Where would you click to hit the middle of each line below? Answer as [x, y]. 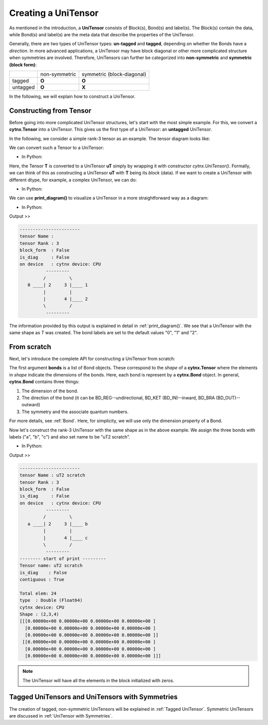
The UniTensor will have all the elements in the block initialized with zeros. [99, 680]
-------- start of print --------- [63, 558]
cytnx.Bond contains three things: [44, 382]
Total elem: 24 [38, 593]
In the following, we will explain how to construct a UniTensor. [72, 96]
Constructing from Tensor [50, 110]
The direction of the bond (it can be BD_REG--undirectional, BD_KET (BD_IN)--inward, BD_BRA [118, 398]
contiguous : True [42, 579]
